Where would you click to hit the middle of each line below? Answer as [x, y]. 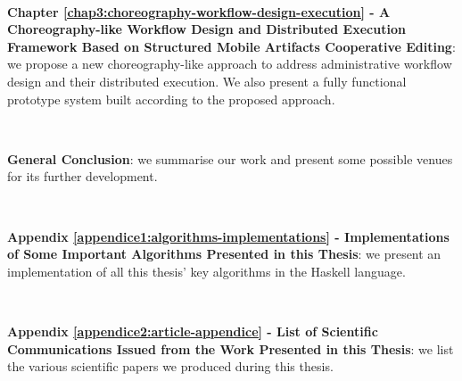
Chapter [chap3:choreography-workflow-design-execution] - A [199, 11]
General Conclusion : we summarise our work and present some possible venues [230, 158]
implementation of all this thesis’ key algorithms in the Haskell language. [206, 271]
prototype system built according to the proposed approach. [171, 99]
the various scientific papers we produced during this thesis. [170, 366]
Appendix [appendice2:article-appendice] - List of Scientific [193, 331]
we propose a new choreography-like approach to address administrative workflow [230, 64]
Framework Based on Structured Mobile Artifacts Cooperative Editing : [231, 46]
